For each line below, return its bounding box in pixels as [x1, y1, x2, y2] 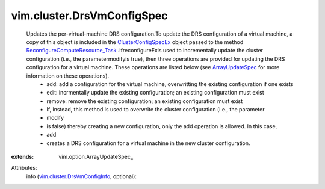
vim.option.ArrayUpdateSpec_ [58, 153, 134, 161]
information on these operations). [26, 72, 110, 79]
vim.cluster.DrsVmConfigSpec [11, 9, 168, 22]
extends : [11, 153, 34, 161]
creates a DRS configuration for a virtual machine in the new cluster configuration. [46, 139, 250, 147]
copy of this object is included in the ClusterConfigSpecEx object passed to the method [26, 38, 244, 45]
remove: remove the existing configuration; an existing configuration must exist [46, 97, 243, 105]
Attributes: [11, 164, 37, 172]
